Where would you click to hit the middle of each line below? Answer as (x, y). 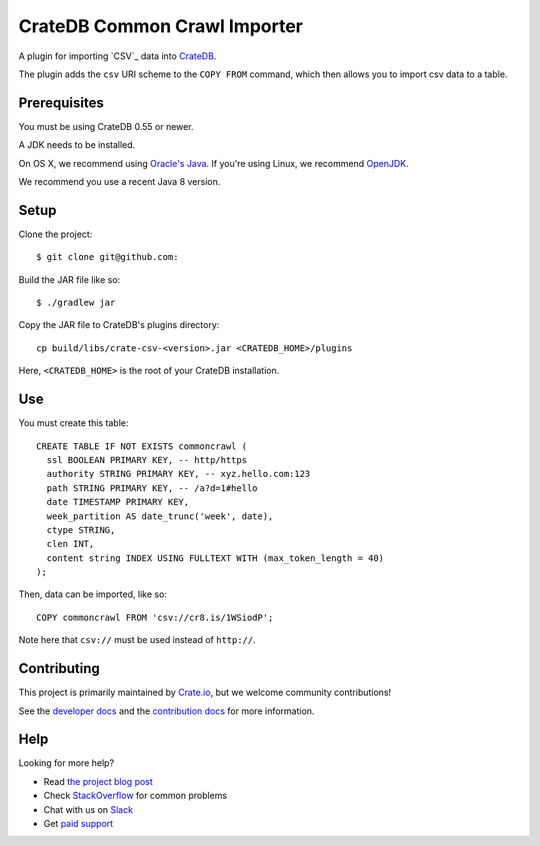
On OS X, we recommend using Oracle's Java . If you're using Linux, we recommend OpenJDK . (213, 163)
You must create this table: (73, 423)
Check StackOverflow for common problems (135, 796)
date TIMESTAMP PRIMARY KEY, (118, 502)
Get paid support (78, 824)
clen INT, (70, 544)
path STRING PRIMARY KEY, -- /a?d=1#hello (152, 488)
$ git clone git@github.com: (107, 257)
